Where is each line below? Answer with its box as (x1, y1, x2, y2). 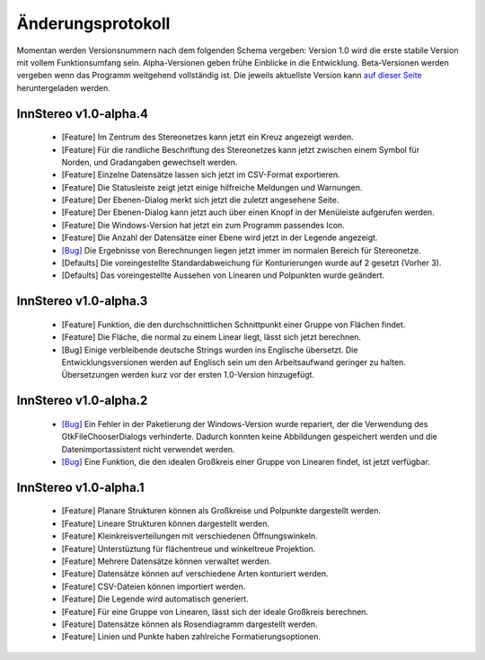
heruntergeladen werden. (16, 82, 111, 94)
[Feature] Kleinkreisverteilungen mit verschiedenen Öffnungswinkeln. (61, 531, 318, 541)
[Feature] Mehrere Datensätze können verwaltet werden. (61, 556, 271, 566)
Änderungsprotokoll (16, 13, 171, 33)
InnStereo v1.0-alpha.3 (16, 293, 148, 309)
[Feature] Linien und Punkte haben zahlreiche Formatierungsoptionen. (61, 631, 322, 642)
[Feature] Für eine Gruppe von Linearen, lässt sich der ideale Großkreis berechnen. (61, 606, 368, 617)
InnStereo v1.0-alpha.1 (16, 479, 145, 495)
